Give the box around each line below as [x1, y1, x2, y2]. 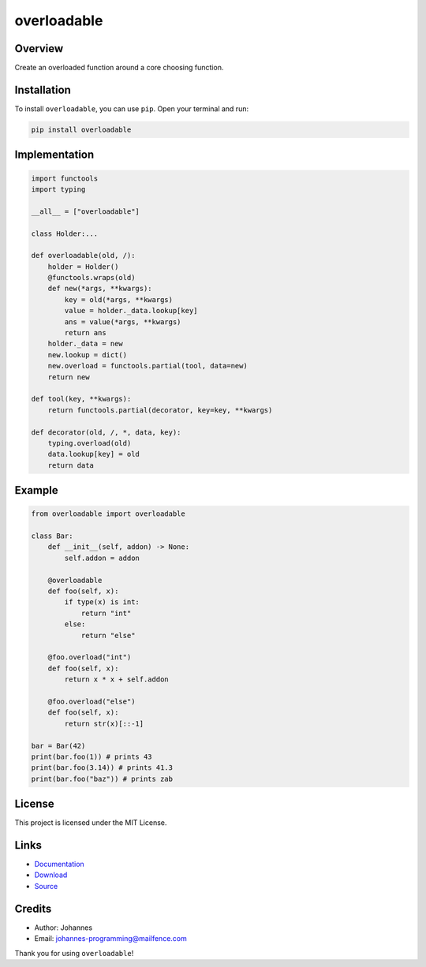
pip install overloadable [31, 125, 132, 134]
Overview [14, 42, 64, 55]
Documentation [34, 860, 84, 869]
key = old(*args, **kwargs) [64, 295, 174, 304]
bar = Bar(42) [31, 741, 86, 750]
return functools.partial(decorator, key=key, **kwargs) [47, 405, 273, 414]
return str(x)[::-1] [64, 719, 144, 728]
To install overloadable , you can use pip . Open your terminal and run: [14, 103, 248, 114]
